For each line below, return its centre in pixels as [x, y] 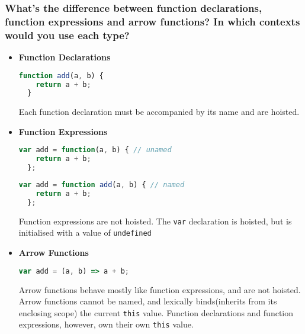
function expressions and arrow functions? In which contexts [152, 21]
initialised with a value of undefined [85, 232]
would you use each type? [67, 35]
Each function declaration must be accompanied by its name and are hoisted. [159, 112]
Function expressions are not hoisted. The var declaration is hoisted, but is [155, 221]
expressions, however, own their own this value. [106, 324]
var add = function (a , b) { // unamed [95, 150]
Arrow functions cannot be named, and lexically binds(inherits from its [148, 301]
